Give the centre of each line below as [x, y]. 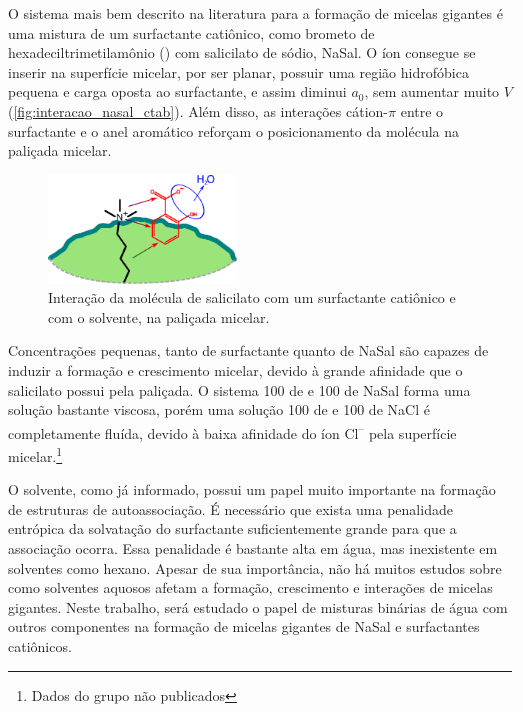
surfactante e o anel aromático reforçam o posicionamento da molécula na [233, 130]
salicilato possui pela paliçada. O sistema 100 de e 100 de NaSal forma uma [239, 389]
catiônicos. [40, 646]
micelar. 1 [35, 454]
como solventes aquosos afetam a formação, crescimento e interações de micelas [250, 587]
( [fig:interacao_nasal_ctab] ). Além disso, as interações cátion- [198, 110]
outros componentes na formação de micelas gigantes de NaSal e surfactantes [244, 626]
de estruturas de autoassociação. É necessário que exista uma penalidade [230, 508]
